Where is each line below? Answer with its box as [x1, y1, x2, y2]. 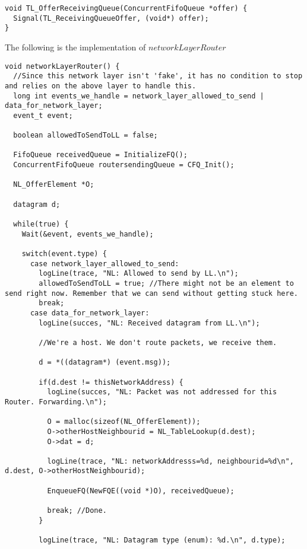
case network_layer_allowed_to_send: [30, 259, 179, 268]
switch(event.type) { [21, 250, 107, 258]
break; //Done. [47, 506, 107, 515]
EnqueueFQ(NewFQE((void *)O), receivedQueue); [47, 486, 235, 495]
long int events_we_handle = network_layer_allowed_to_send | [13, 91, 264, 100]
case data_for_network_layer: [30, 308, 150, 317]
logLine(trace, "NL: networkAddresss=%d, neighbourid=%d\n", [47, 457, 294, 465]
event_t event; [13, 111, 73, 120]
